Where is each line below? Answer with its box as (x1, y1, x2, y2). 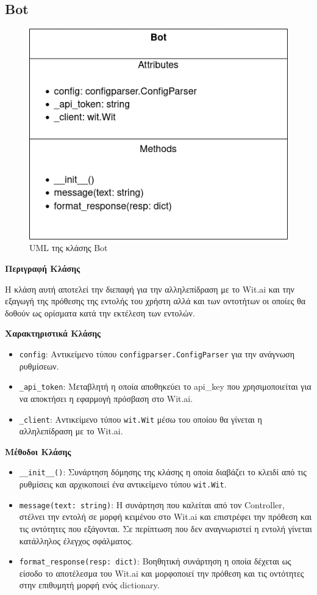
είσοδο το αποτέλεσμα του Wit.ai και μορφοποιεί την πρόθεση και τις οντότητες (19, 566, 304, 579)
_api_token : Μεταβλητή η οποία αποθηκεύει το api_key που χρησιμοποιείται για (19, 380, 312, 393)
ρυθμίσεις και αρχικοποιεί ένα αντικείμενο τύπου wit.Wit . (19, 478, 227, 491)
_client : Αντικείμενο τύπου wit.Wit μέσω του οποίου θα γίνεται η (19, 412, 262, 425)
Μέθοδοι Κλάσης (5, 445, 71, 458)
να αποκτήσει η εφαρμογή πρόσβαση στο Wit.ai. (19, 392, 193, 404)
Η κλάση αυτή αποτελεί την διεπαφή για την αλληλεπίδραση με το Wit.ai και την (5, 282, 294, 295)
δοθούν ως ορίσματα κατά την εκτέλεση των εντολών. (5, 306, 195, 319)
